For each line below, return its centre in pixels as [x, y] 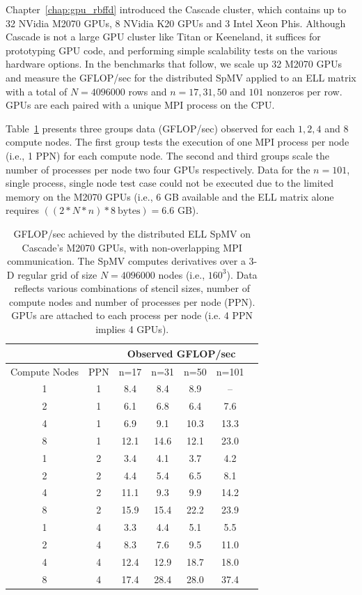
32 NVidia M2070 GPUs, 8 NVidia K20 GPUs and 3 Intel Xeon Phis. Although [176, 23]
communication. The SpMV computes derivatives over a [126, 261]
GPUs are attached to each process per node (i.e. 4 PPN [132, 315]
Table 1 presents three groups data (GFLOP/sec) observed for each [150, 128]
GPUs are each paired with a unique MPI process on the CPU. [140, 105]
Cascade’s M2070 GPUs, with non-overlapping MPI [132, 247]
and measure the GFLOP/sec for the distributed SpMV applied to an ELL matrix [181, 77]
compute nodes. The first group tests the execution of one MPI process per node [178, 142]
